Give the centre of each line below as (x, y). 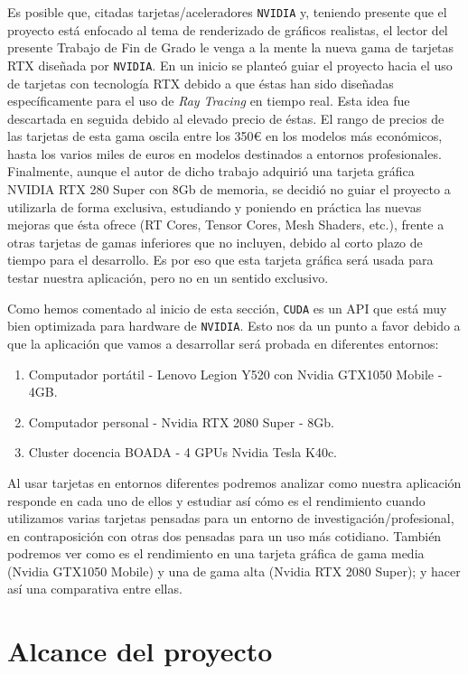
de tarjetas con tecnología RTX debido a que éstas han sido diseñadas (201, 83)
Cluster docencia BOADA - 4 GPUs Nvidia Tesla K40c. (183, 452)
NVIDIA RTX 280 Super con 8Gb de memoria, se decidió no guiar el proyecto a (229, 189)
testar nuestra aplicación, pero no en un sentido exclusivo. (168, 278)
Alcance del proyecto (140, 651)
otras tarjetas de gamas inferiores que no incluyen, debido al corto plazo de (215, 242)
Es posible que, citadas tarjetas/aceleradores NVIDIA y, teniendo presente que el (227, 12)
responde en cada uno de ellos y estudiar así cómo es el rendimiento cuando (216, 500)
